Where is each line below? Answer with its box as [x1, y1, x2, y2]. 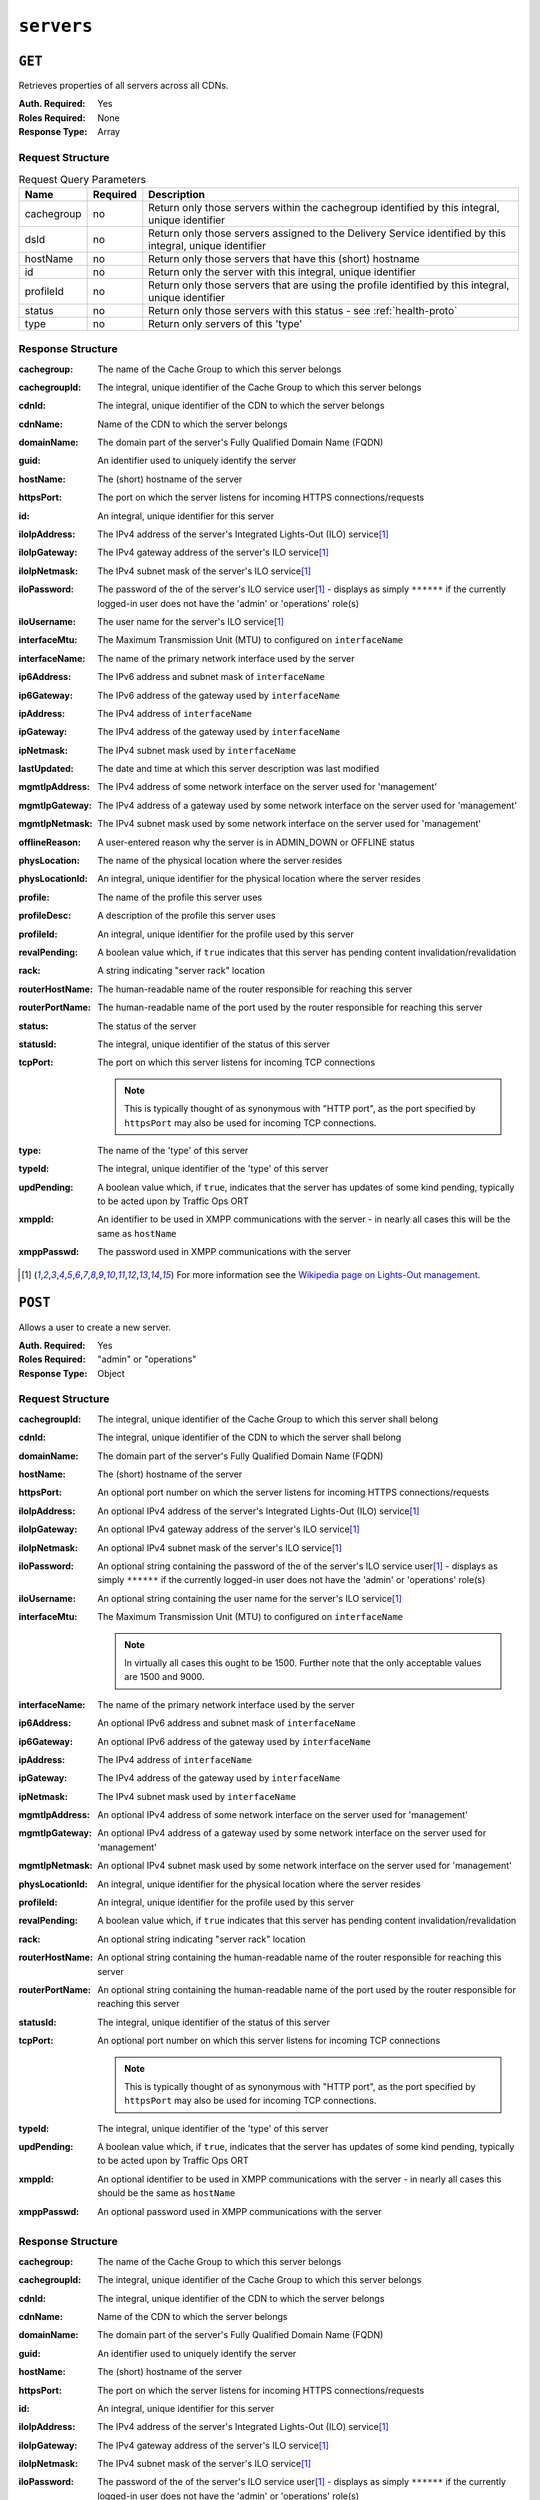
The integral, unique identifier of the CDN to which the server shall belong [97, 1431, 402, 1444]
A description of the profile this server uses [97, 910, 277, 922]
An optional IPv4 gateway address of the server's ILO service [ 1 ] [97, 1523, 360, 1535]
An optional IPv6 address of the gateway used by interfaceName [97, 1735, 371, 1747]
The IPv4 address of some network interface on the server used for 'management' [97, 781, 438, 793]
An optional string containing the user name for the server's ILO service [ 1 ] [97, 1592, 402, 1604]
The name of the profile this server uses [97, 891, 263, 903]
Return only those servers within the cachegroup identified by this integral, [148, 200, 500, 214]
